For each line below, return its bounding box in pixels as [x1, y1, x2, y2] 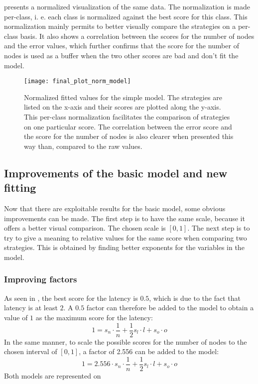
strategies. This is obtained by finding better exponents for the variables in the [4, 242, 245, 253]
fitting [4, 180, 36, 195]
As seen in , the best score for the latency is [4, 292, 138, 303]
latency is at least [4, 302, 58, 313]
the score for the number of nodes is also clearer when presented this [24, 131, 234, 141]
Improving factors [4, 273, 77, 285]
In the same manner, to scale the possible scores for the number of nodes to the [4, 336, 247, 347]
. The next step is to [187, 223, 250, 233]
